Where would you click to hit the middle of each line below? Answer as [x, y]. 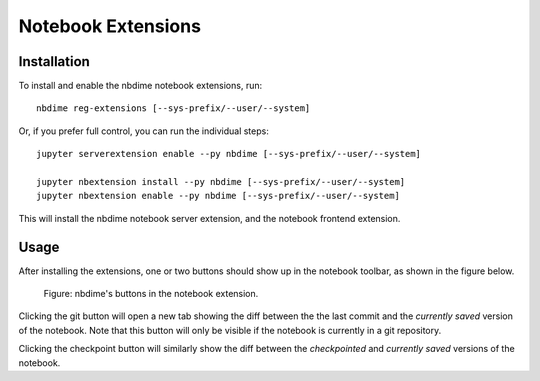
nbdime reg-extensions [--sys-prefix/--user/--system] [173, 108]
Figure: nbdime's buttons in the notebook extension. [151, 294]
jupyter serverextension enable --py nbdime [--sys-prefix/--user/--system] [229, 154]
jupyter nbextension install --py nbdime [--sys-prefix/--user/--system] [221, 182]
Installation [54, 61]
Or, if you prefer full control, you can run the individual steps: [143, 131]
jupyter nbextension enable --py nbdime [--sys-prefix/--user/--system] [218, 196]
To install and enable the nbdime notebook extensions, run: [140, 86]
